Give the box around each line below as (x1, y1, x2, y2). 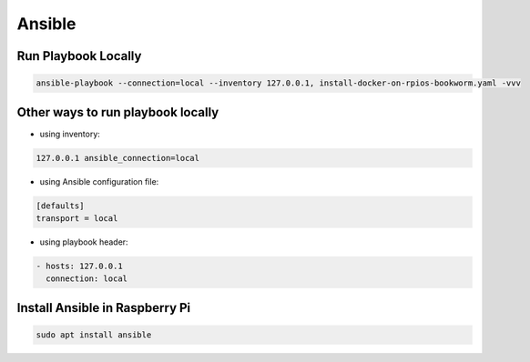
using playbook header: (39, 236, 128, 247)
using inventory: (39, 128, 100, 139)
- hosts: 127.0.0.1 (36, 260, 123, 271)
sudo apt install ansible (36, 329, 152, 340)
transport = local (36, 214, 118, 223)
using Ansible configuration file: (39, 176, 159, 186)
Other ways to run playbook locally (16, 105, 219, 120)
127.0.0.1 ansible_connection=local (36, 153, 200, 163)
